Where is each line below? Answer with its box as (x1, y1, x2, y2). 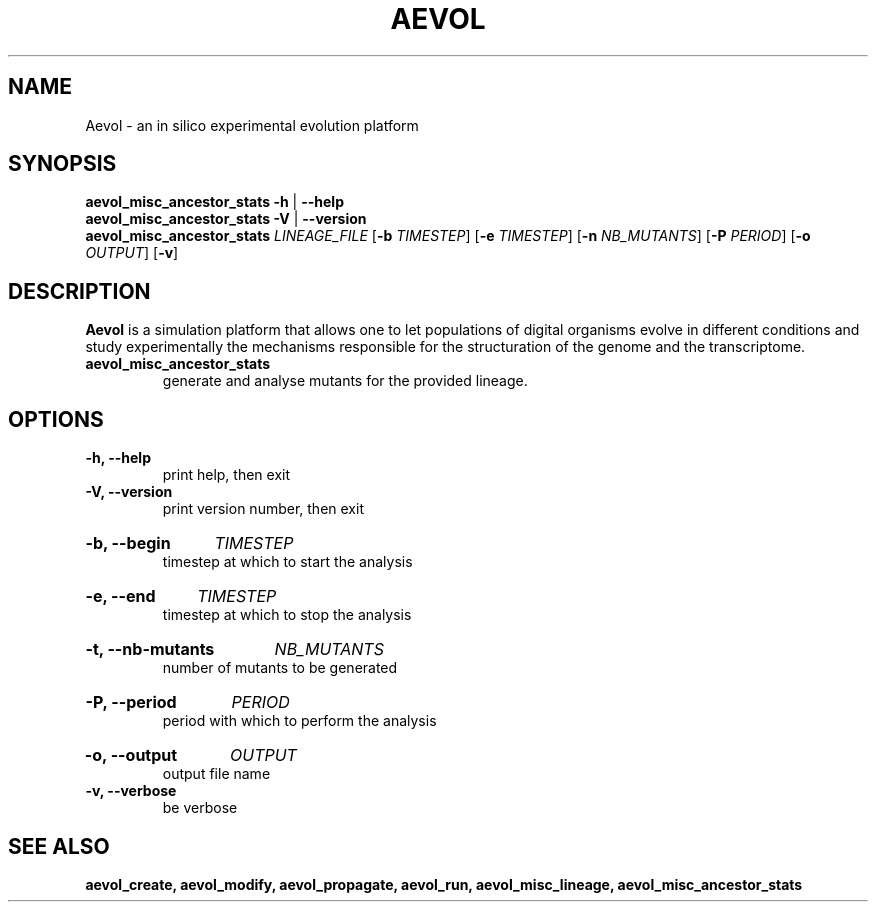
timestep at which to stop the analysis (162, 606, 412, 624)
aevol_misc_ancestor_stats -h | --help (85, 193, 344, 211)
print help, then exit (162, 466, 291, 484)
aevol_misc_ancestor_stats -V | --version (85, 210, 367, 228)
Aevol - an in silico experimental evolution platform (85, 116, 419, 134)
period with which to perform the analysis (162, 712, 437, 730)
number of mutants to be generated (162, 659, 398, 677)
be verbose (162, 799, 238, 817)
